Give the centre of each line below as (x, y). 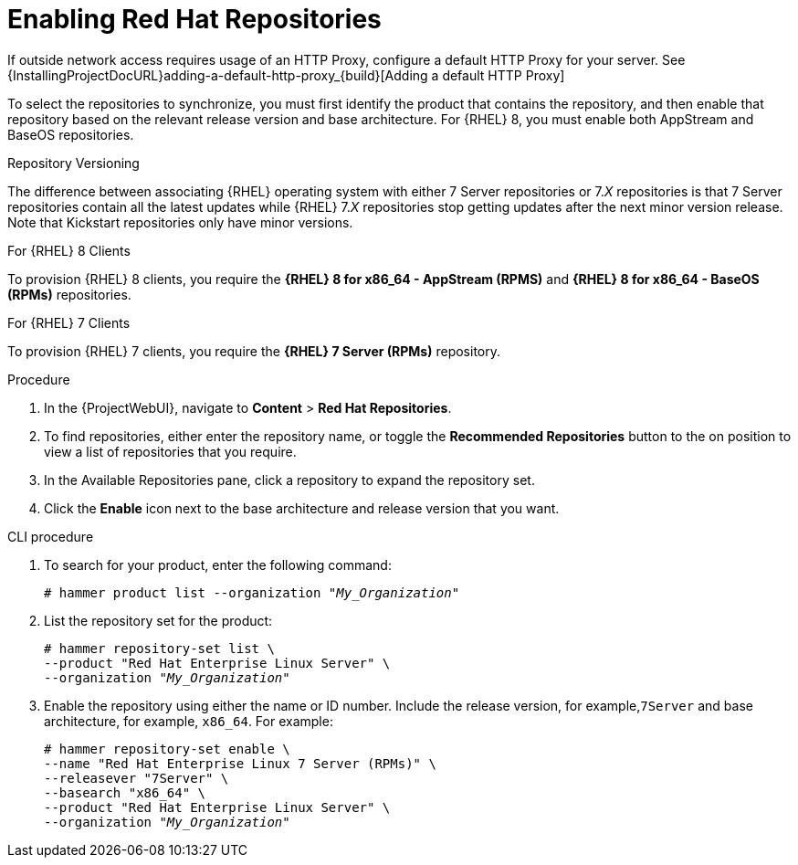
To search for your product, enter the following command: (218, 564)
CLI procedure (51, 536)
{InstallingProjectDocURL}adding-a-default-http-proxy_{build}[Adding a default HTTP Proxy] (286, 75)
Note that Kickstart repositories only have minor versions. (180, 222)
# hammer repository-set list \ (159, 648)
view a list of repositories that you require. (170, 451)
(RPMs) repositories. (69, 294)
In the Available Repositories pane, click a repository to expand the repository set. (289, 480)
